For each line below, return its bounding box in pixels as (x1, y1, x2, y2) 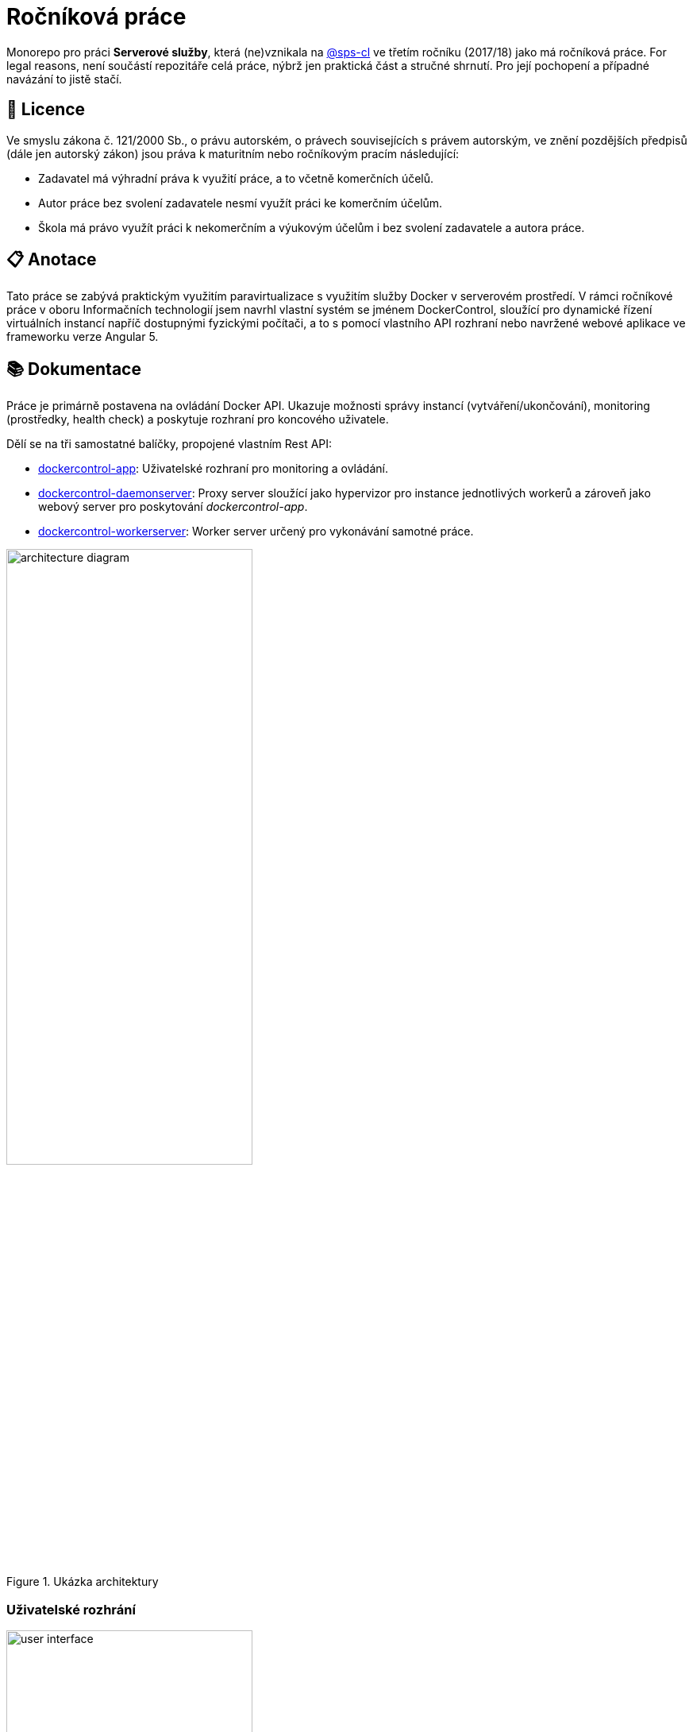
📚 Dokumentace (6, 358, 141, 379)
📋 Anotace (6, 249, 97, 270)
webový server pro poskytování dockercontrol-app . (38, 500, 308, 514)
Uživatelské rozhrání (6, 1601, 136, 1618)
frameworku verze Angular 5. (6, 330, 159, 344)
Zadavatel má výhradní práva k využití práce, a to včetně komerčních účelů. (38, 171, 434, 185)
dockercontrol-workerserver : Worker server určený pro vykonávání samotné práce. (38, 524, 474, 539)
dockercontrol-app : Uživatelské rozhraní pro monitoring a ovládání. (38, 462, 388, 476)
